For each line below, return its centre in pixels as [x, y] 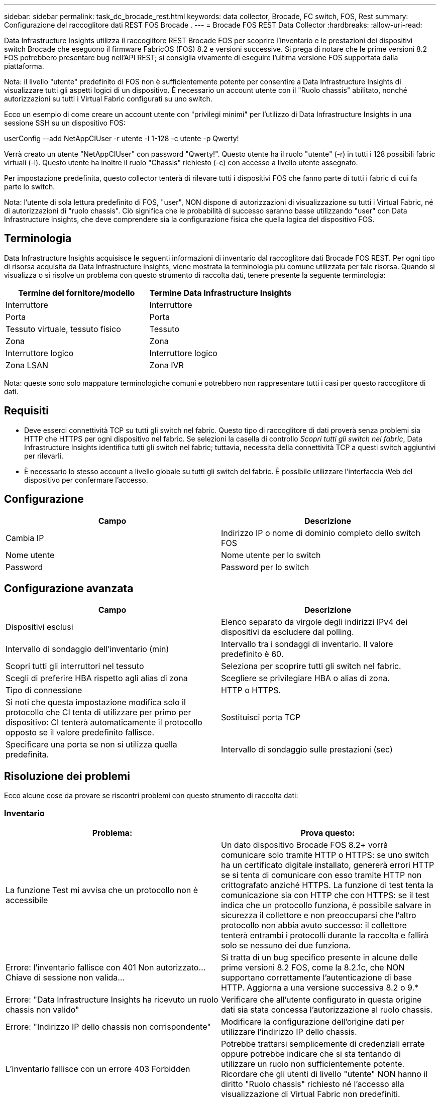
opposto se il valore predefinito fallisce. [80, 733]
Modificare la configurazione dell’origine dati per [313, 1021]
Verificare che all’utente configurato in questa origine [321, 999]
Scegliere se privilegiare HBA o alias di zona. [305, 678]
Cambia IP [25, 538]
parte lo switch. [30, 187]
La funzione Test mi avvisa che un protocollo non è [102, 890]
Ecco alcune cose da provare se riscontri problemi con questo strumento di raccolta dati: [151, 796]
